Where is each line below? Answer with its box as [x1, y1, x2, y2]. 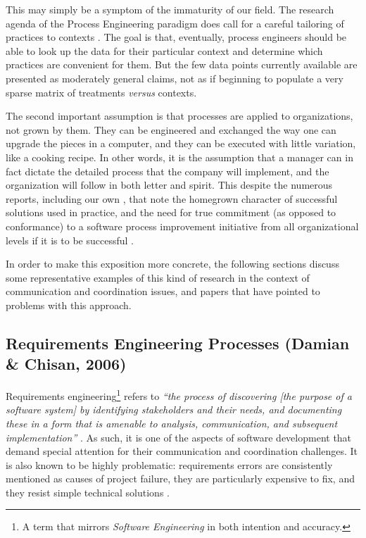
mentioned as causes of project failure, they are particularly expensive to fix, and [6, 471, 355, 486]
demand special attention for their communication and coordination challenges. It [6, 444, 358, 458]
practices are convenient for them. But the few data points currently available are [6, 57, 358, 72]
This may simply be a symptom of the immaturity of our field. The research [6, 2, 334, 16]
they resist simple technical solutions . [6, 484, 170, 499]
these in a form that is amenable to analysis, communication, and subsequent [6, 415, 338, 430]
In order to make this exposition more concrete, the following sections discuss [6, 256, 339, 271]
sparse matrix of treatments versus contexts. [6, 85, 197, 99]
